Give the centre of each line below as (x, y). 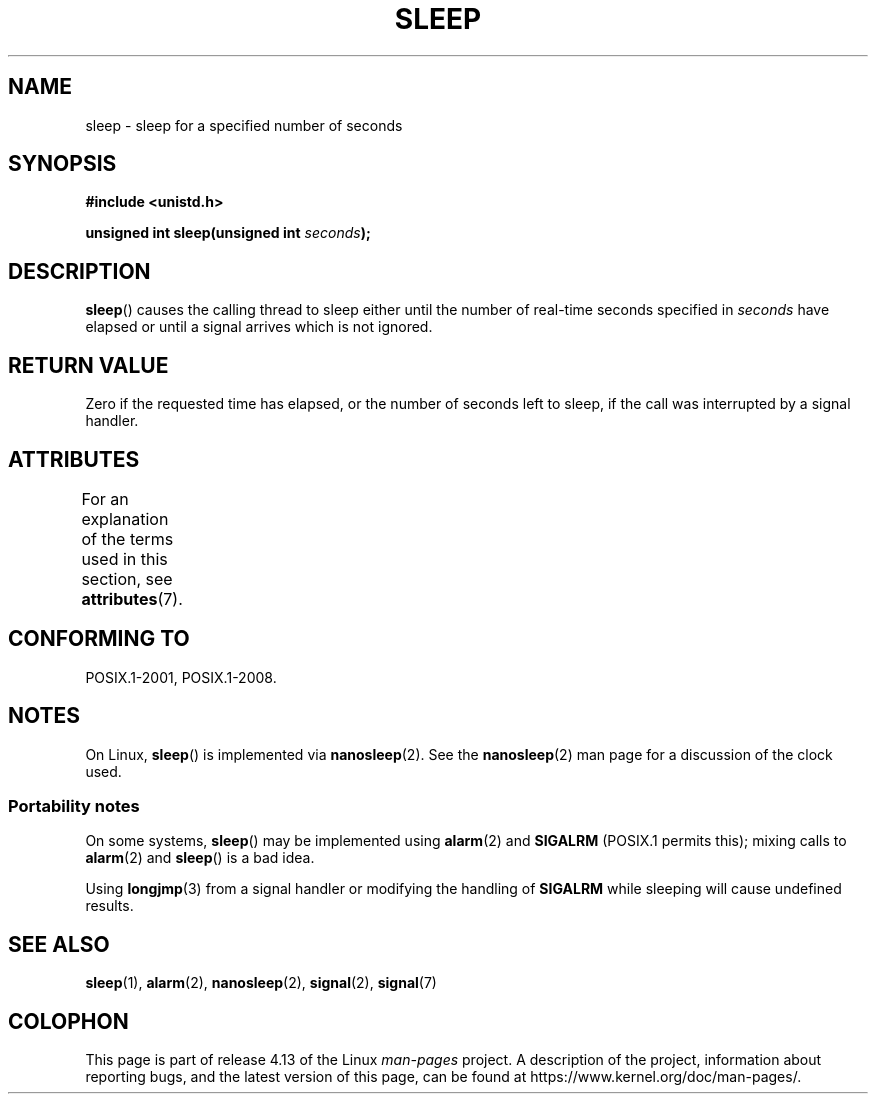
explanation (125, 518)
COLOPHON (68, 1021)
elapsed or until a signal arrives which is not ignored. (259, 327)
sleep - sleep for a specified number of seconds (244, 125)
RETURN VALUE (88, 365)
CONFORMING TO (99, 639)
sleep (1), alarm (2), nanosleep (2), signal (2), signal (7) (261, 983)
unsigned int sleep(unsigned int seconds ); (228, 233)
